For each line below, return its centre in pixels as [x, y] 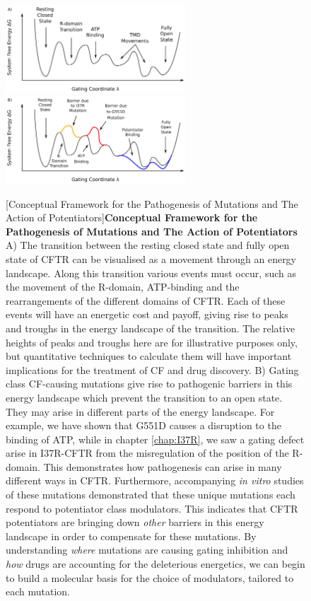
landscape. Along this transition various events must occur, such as [151, 273]
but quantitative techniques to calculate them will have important [149, 356]
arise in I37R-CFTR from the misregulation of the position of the [147, 453]
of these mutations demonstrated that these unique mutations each [151, 495]
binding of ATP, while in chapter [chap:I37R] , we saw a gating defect [155, 439]
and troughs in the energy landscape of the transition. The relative [151, 328]
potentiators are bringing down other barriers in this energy [135, 522]
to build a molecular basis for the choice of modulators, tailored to [150, 577]
